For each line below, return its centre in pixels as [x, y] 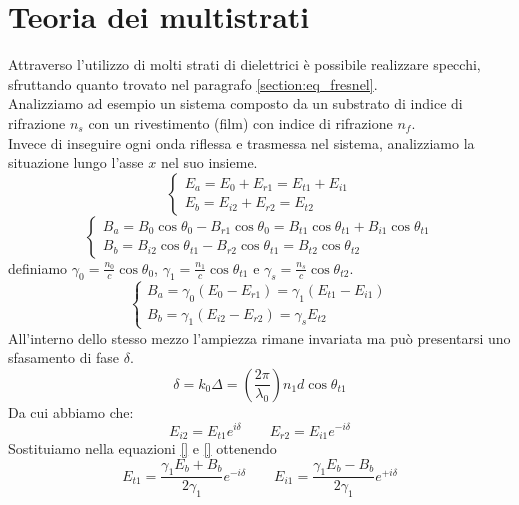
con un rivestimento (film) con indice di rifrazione [240, 122]
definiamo [38, 267]
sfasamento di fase [64, 357]
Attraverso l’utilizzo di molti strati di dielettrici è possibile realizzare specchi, [244, 64]
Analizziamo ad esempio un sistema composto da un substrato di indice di [235, 103]
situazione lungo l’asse [76, 162]
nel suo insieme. [209, 162]
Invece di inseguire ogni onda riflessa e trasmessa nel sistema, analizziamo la [241, 142]
